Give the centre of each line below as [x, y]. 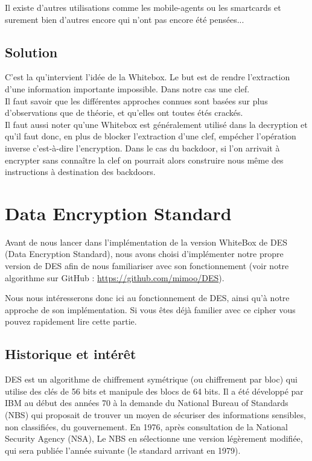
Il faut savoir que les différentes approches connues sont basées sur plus [136, 100]
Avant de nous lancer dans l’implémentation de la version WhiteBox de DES [146, 242]
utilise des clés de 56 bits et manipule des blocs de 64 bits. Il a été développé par [154, 391]
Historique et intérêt [71, 354]
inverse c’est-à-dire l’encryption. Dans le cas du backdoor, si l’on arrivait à [142, 148]
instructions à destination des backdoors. [80, 172]
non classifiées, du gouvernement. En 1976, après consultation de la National [146, 426]
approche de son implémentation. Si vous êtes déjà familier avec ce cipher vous [150, 309]
